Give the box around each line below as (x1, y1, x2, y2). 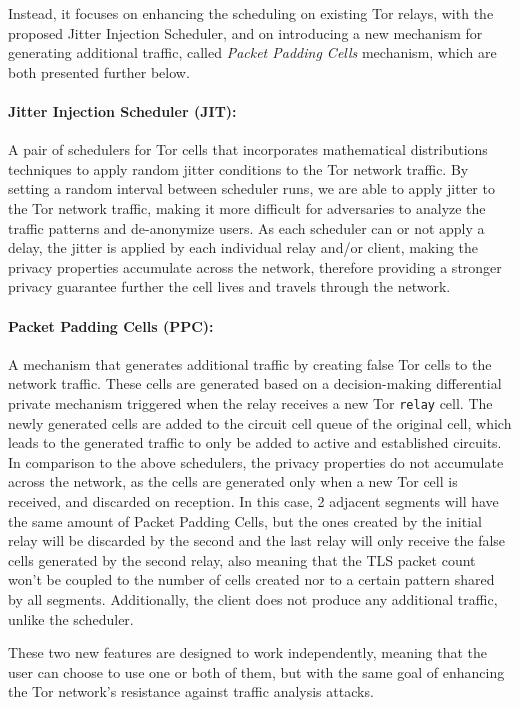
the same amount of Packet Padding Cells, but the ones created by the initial (8, 510, 482, 531)
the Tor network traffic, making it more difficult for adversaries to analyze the (8, 197, 486, 218)
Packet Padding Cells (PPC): (8, 315, 214, 336)
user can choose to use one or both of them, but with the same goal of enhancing (8, 661, 505, 682)
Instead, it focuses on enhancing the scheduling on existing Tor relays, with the (8, 3, 494, 23)
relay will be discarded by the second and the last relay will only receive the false (8, 530, 506, 551)
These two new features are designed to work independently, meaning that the (8, 642, 488, 663)
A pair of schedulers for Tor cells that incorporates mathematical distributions (8, 139, 488, 160)
